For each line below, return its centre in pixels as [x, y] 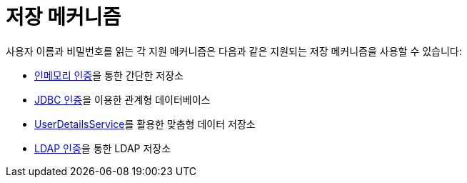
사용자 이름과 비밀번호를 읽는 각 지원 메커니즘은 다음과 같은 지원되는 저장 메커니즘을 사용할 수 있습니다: [234, 51]
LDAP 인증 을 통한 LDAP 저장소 [103, 148]
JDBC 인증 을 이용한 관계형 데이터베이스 [122, 99]
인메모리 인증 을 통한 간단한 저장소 [109, 75]
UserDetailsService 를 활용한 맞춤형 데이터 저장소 [145, 124]
